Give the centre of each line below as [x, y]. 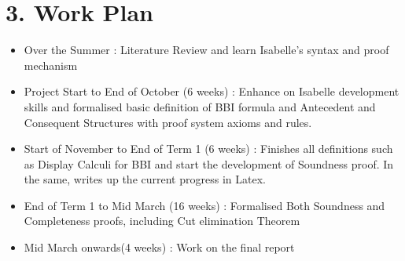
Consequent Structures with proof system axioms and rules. [168, 122]
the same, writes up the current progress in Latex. [145, 179]
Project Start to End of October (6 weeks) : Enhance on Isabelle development [212, 91]
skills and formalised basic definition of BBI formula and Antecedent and [200, 106]
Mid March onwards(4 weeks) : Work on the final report [159, 247]
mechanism [51, 65]
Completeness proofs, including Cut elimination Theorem [162, 221]
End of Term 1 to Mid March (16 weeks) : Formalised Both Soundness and [204, 205]
